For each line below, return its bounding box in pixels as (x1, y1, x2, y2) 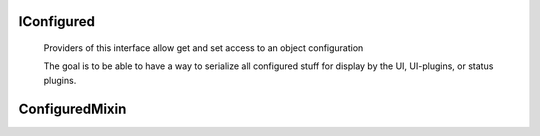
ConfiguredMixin (18, 100, 127, 117)
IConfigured (18, 13, 95, 30)
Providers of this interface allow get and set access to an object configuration (43, 42, 364, 54)
